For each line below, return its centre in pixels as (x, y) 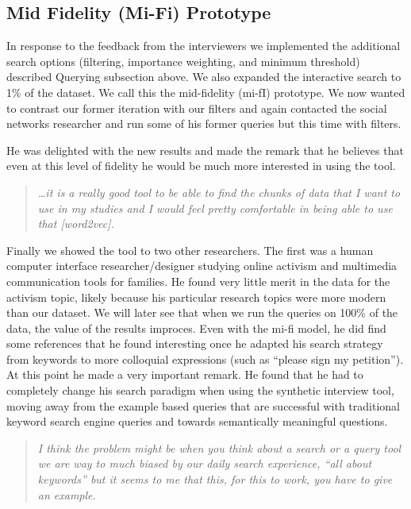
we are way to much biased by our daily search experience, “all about (205, 463)
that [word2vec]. (76, 224)
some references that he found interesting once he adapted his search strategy (195, 343)
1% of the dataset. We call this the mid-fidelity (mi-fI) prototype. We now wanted (206, 92)
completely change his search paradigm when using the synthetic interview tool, (200, 390)
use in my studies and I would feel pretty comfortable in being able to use (215, 208)
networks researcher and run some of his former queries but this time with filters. (204, 123)
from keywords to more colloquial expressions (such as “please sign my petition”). (205, 359)
